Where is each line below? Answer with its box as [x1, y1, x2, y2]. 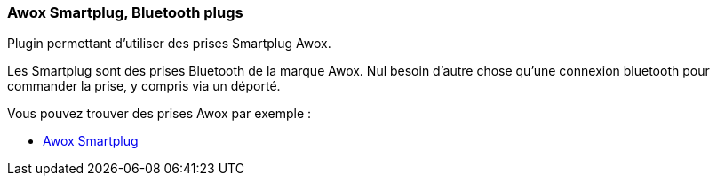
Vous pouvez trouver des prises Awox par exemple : [7, 106, 312, 122]
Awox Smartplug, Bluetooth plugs [7, 4, 243, 21]
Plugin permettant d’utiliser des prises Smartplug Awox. [7, 36, 331, 52]
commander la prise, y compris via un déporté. [7, 78, 281, 94]
